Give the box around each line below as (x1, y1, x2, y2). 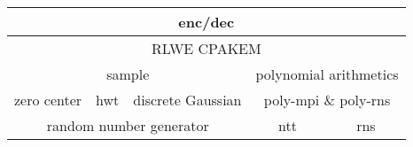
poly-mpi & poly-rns (263, 89, 391, 110)
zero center (14, 89, 82, 110)
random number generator (46, 115, 209, 135)
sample (106, 64, 150, 84)
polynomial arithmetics (255, 64, 399, 84)
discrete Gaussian (133, 89, 242, 110)
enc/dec (178, 12, 235, 32)
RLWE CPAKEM (151, 38, 261, 58)
